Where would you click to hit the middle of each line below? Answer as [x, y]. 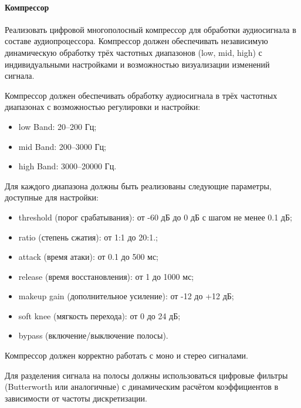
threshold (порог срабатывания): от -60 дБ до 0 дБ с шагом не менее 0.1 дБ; [155, 217]
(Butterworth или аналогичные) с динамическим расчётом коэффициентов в [142, 387]
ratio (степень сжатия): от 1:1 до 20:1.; [88, 237]
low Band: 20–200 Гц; [58, 126]
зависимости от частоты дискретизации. [76, 398]
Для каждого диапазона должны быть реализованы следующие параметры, [138, 185]
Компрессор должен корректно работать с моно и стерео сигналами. [126, 355]
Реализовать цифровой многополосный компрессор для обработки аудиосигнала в [150, 29]
